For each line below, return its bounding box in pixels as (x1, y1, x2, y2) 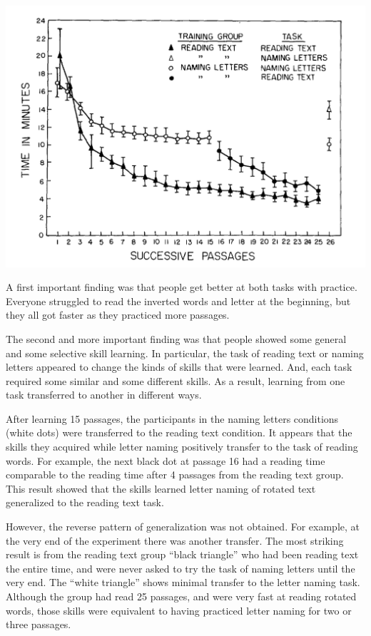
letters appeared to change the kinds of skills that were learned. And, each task (6, 359, 352, 374)
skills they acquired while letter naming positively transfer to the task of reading (6, 439, 358, 454)
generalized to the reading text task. (6, 495, 164, 510)
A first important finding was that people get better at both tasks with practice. (6, 279, 357, 294)
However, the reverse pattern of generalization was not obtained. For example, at (6, 519, 360, 534)
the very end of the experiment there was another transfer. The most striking (6, 533, 344, 548)
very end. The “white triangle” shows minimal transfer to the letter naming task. (6, 575, 360, 590)
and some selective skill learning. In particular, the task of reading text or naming (6, 345, 364, 360)
